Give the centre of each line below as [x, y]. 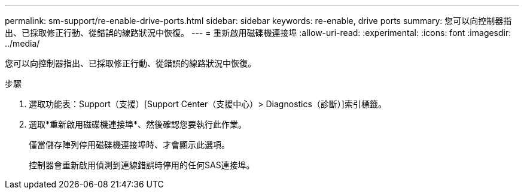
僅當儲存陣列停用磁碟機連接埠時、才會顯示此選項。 [129, 145]
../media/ [22, 43]
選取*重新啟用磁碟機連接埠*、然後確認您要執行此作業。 [138, 124]
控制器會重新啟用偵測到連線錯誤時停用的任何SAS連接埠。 [142, 165]
